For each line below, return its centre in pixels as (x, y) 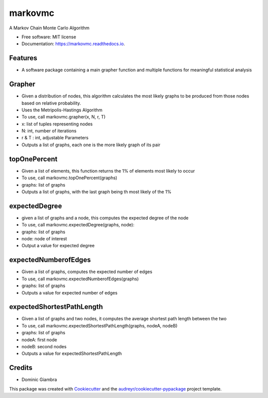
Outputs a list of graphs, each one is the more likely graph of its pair (91, 145)
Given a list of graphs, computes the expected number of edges (87, 272)
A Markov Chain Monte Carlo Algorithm (49, 28)
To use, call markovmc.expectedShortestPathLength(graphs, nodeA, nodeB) (100, 325)
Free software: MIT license (49, 37)
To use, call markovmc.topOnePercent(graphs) (69, 178)
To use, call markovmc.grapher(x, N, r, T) (64, 117)
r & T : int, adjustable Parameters (55, 138)
